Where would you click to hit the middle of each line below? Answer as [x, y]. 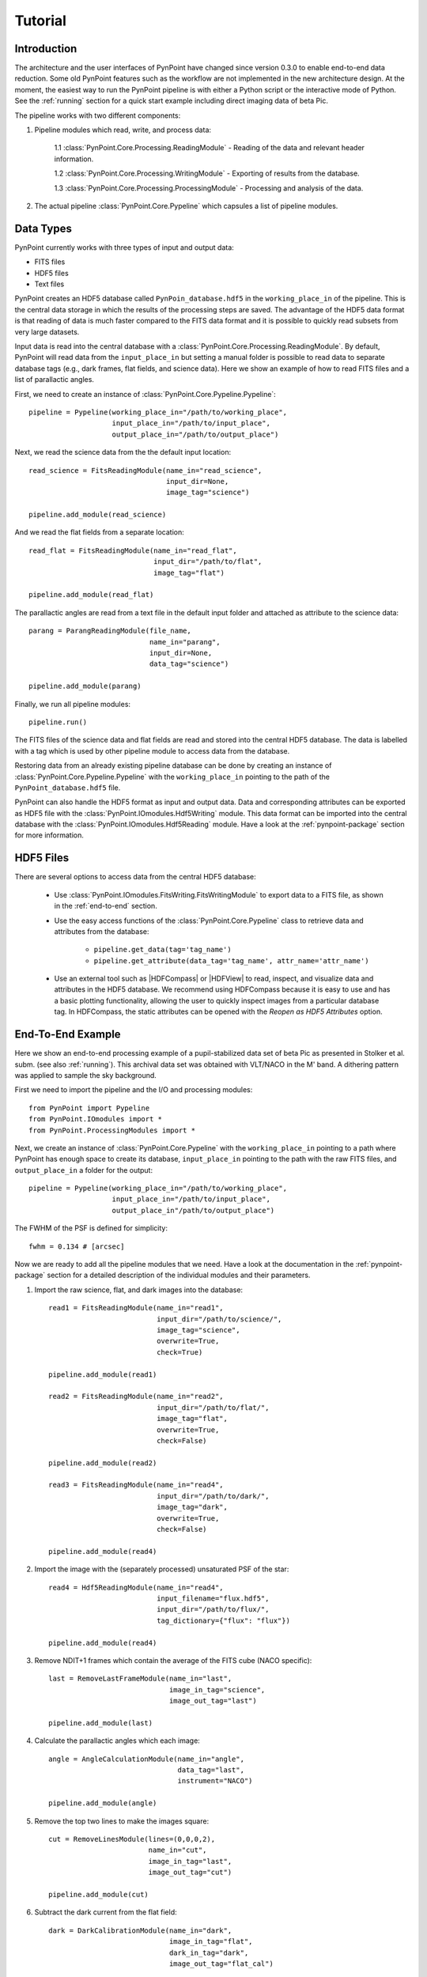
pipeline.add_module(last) [101, 1723]
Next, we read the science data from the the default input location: [123, 452]
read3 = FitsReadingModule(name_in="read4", [136, 1485]
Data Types [43, 228]
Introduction [46, 49]
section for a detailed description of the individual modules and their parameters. [179, 1275]
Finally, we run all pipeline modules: [72, 704]
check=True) [180, 1352]
